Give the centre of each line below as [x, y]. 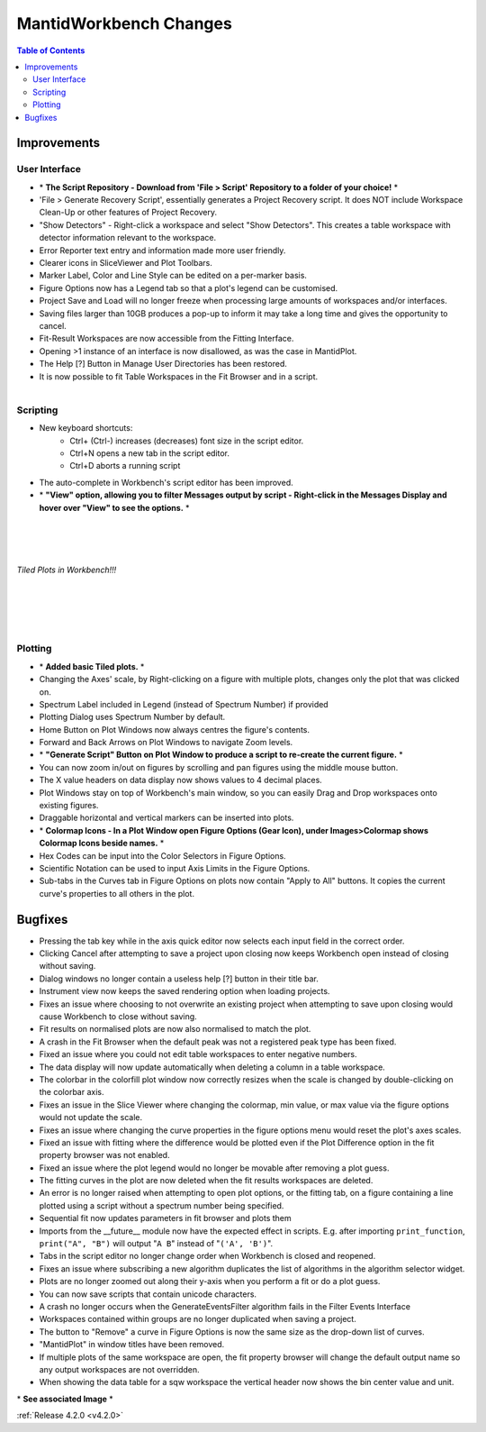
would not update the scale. [91, 1117]
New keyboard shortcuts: [86, 428]
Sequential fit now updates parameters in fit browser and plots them [165, 1218]
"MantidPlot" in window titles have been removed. [132, 1345]
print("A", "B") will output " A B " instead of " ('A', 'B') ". [156, 1244]
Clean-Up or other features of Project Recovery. [128, 213]
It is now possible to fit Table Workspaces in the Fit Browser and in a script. [179, 376]
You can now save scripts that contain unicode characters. [148, 1294]
